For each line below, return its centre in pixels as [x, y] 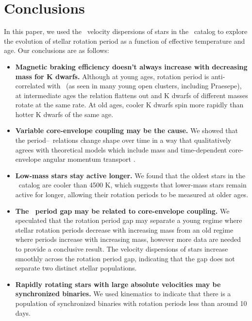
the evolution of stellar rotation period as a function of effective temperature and [125, 41]
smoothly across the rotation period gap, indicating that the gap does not [125, 258]
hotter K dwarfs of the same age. [64, 114]
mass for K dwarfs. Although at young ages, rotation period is [112, 76]
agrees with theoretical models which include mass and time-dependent [121, 149]
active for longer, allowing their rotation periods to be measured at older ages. [132, 194]
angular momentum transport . [89, 159]
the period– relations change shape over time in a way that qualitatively [123, 140]
